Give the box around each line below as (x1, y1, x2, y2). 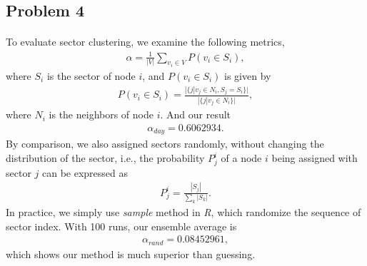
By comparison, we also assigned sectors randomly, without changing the (6, 136, 324, 151)
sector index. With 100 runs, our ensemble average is (6, 218, 237, 233)
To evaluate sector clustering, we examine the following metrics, (6, 34, 285, 49)
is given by (224, 68, 271, 83)
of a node (221, 150, 262, 165)
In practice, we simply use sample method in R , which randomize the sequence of (6, 204, 361, 219)
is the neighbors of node (49, 107, 154, 122)
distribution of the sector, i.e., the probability (6, 150, 205, 165)
